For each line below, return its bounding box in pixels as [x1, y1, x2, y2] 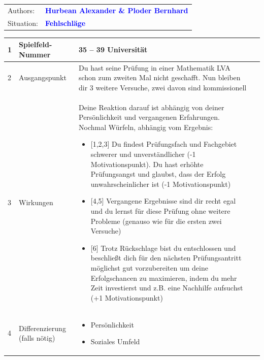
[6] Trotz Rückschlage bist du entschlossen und [90, 242, 236, 253]
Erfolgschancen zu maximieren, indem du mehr [90, 272, 237, 283]
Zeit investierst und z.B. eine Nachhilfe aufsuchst [90, 282, 243, 293]
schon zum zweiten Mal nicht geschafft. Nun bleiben [79, 72, 241, 83]
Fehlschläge [45, 17, 86, 28]
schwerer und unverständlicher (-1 [90, 149, 196, 159]
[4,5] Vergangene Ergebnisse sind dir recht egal [90, 195, 236, 206]
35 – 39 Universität [79, 44, 148, 54]
